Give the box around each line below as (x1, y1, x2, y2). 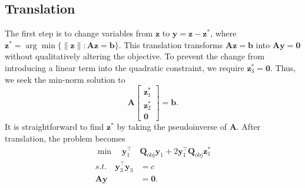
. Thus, (270, 61, 296, 73)
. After (236, 120, 261, 133)
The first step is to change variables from (5, 27, 153, 39)
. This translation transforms (118, 38, 223, 51)
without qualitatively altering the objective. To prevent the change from (5, 50, 265, 62)
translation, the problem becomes (5, 132, 125, 144)
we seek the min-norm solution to (5, 73, 125, 85)
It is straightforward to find (5, 120, 104, 133)
